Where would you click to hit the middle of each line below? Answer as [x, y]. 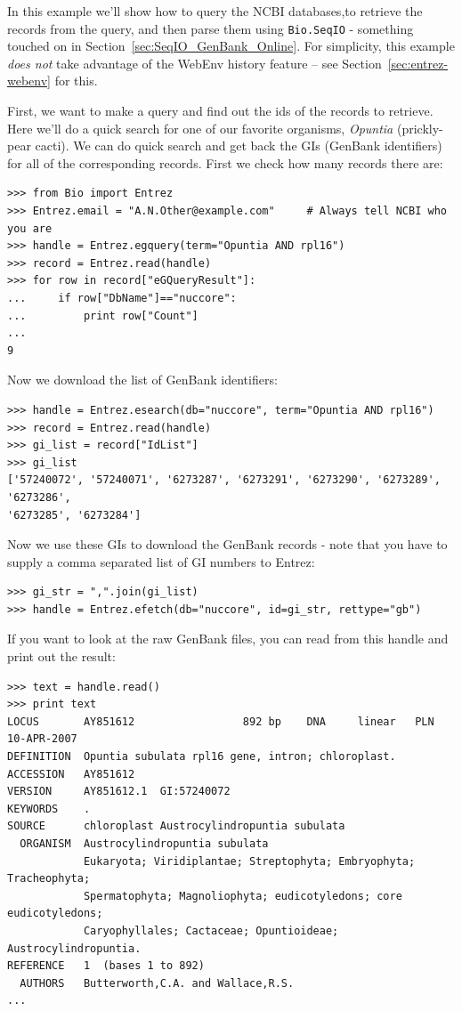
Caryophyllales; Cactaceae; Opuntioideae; [211, 930]
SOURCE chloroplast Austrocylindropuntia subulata [176, 826]
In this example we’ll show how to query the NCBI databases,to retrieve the [215, 11]
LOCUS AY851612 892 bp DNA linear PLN [221, 721]
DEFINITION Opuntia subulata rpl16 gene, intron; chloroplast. [202, 757]
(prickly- [420, 128]
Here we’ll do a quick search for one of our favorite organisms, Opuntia [200, 128]
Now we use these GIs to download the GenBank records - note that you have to [227, 544]
